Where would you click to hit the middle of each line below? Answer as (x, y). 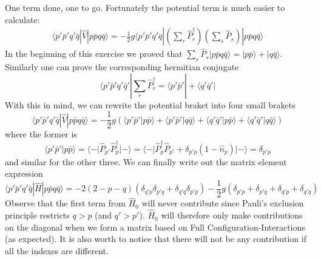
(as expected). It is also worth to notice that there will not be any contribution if (156, 239)
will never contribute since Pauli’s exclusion (223, 203)
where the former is (41, 134)
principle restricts (37, 215)
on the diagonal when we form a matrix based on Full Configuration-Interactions (155, 227)
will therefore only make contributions (232, 215)
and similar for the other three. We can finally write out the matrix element (146, 161)
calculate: (22, 19)
